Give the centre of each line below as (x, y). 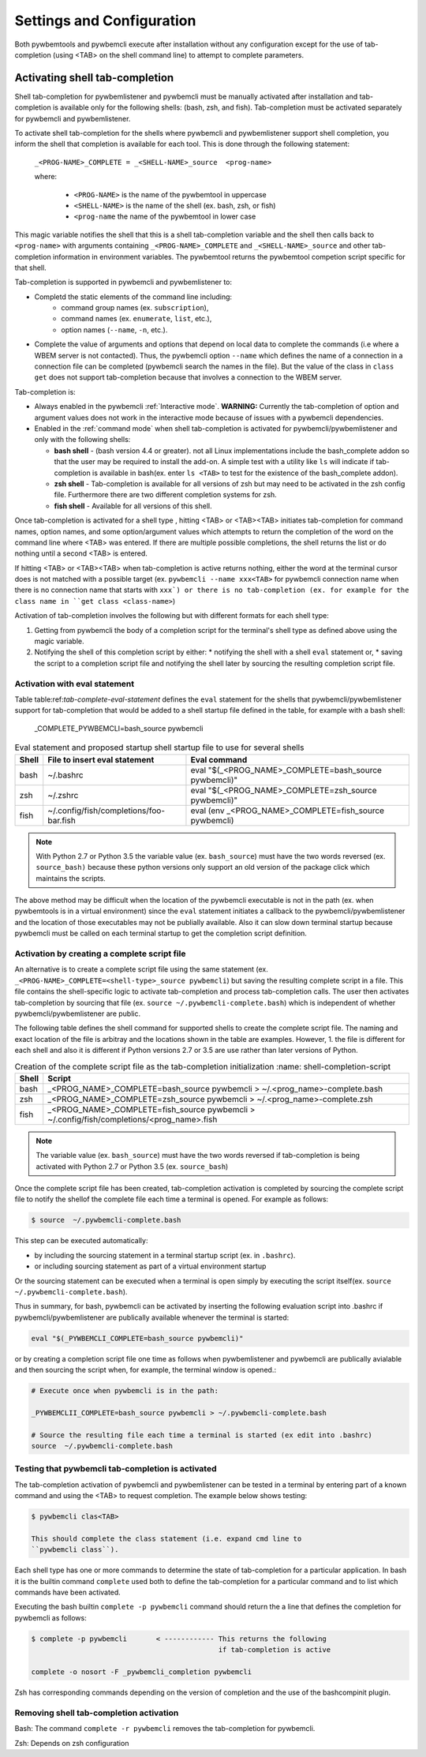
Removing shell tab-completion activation (97, 1713)
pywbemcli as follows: (50, 1617)
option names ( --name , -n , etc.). (114, 330)
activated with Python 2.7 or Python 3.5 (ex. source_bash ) (132, 1166)
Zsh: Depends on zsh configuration (72, 1743)
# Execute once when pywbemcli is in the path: (125, 1391)
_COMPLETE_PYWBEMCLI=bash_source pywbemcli (119, 728)
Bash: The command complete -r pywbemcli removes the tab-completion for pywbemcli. (165, 1729)
